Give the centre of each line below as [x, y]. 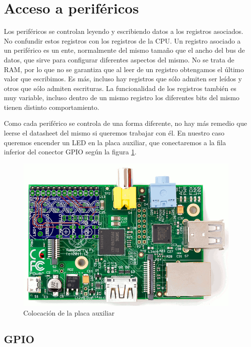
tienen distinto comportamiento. [52, 107]
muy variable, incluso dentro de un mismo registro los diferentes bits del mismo [122, 98]
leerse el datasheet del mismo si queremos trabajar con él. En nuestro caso [114, 133]
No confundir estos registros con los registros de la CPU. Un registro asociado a [122, 40]
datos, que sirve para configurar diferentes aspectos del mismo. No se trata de [119, 59]
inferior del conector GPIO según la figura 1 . [70, 152]
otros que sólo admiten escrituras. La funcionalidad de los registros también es [120, 88]
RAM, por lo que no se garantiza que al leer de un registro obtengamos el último [124, 69]
